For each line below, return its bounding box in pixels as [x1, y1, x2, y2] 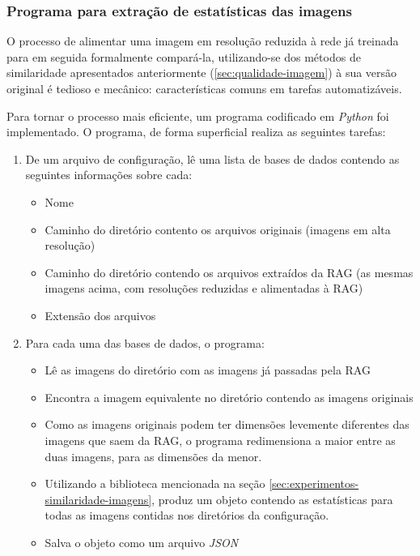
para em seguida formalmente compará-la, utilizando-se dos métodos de [6, 48, 361, 65]
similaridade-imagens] [45, 490, 152, 507]
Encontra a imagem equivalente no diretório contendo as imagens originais [45, 388, 414, 405]
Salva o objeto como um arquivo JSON [45, 533, 239, 550]
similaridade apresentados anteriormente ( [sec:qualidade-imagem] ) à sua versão [6, 64, 397, 81]
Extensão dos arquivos [45, 306, 156, 323]
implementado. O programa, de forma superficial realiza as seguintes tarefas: [6, 123, 386, 140]
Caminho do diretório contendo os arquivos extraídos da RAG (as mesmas [45, 263, 414, 280]
